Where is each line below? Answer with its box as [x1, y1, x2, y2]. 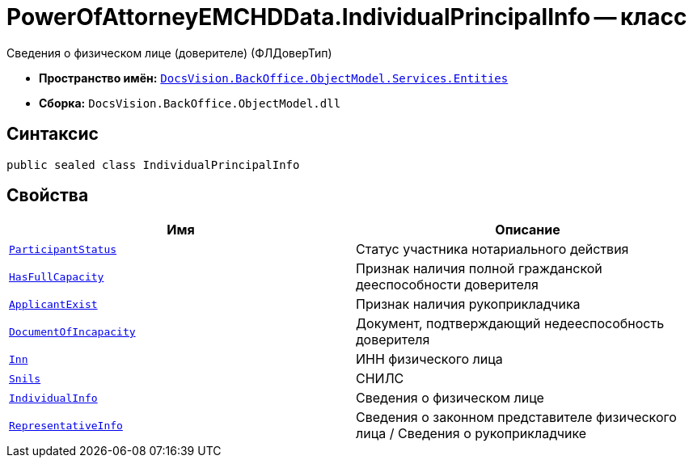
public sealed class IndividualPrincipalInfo [6, 158, 300, 171]
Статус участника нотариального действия [356, 241, 629, 258]
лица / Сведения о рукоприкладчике [356, 425, 587, 442]
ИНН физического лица [356, 351, 503, 368]
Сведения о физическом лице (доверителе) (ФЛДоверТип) [6, 45, 332, 60]
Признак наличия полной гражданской [356, 260, 602, 277]
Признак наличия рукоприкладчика [356, 296, 581, 313]
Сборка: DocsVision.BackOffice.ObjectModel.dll [39, 95, 341, 110]
